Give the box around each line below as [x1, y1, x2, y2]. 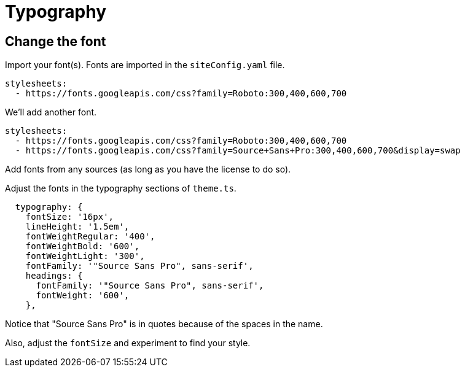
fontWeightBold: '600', [25, 241, 140, 252]
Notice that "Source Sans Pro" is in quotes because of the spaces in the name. [5, 319, 323, 330]
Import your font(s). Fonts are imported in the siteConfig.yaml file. [5, 60, 285, 71]
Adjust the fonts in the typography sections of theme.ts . [5, 183, 236, 194]
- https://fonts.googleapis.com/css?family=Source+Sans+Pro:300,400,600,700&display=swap [15, 145, 461, 156]
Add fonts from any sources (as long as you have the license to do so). [5, 164, 291, 175]
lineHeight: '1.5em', [25, 222, 130, 232]
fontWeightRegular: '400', [25, 231, 155, 242]
